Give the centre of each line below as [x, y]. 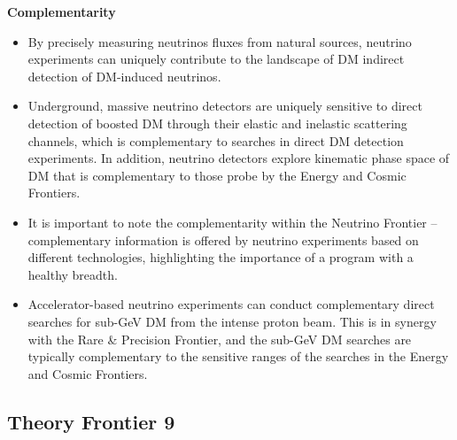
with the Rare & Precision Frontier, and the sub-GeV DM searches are [220, 339]
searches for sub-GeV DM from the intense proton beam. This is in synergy [232, 321]
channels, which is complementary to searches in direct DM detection [216, 140]
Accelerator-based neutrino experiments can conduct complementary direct [231, 304]
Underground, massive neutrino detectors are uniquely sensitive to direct [225, 106]
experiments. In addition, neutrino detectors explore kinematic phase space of [239, 158]
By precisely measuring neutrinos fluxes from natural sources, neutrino [220, 41]
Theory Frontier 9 [91, 421]
